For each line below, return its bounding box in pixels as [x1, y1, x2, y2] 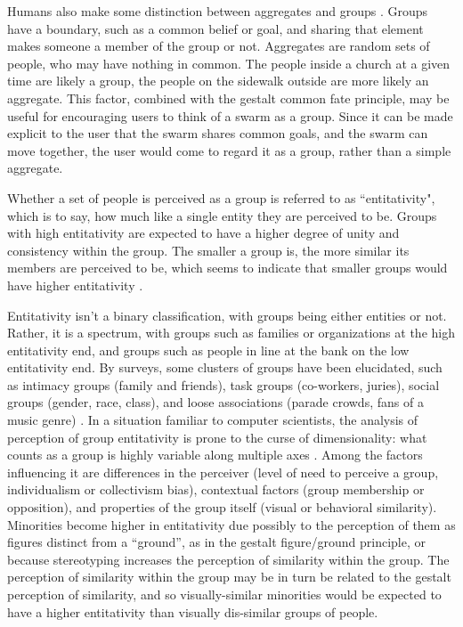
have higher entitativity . [7, 275, 143, 294]
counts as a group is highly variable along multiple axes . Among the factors [7, 445, 423, 464]
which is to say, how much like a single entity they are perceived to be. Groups [7, 206, 437, 224]
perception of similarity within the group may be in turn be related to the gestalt [7, 567, 451, 586]
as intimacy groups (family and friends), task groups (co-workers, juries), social [7, 375, 440, 394]
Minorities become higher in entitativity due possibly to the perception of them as [7, 515, 456, 533]
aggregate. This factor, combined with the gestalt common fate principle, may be [7, 88, 450, 107]
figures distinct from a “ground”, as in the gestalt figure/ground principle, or [7, 533, 426, 551]
